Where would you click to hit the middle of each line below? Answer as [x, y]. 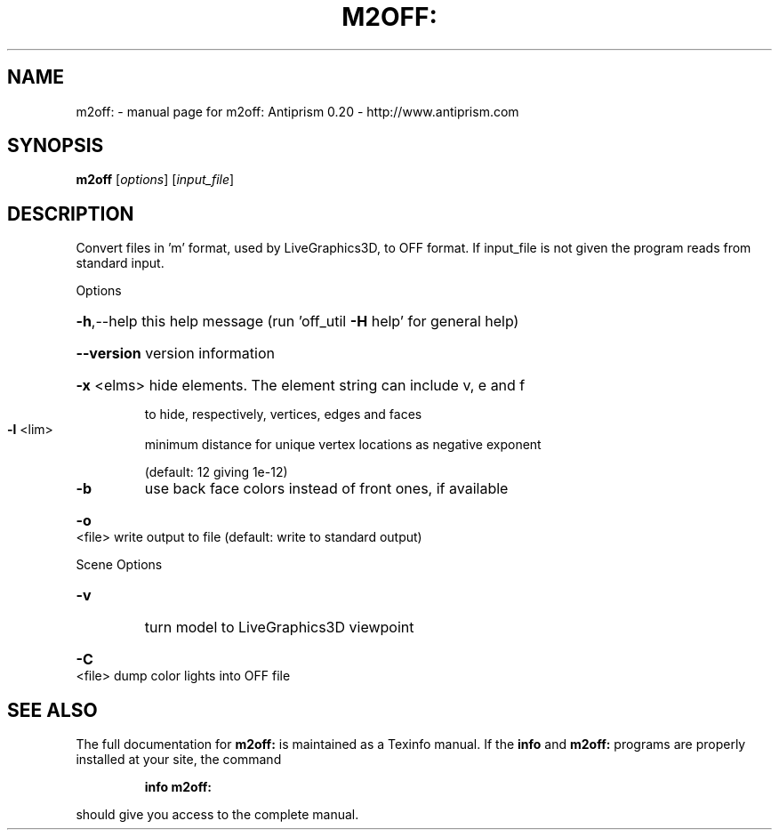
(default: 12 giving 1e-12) [216, 472]
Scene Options [119, 565]
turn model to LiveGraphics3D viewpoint [279, 628]
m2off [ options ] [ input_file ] [155, 180]
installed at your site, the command [179, 760]
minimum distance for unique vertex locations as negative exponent [343, 445]
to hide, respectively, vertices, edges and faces [283, 414]
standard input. [120, 263]
